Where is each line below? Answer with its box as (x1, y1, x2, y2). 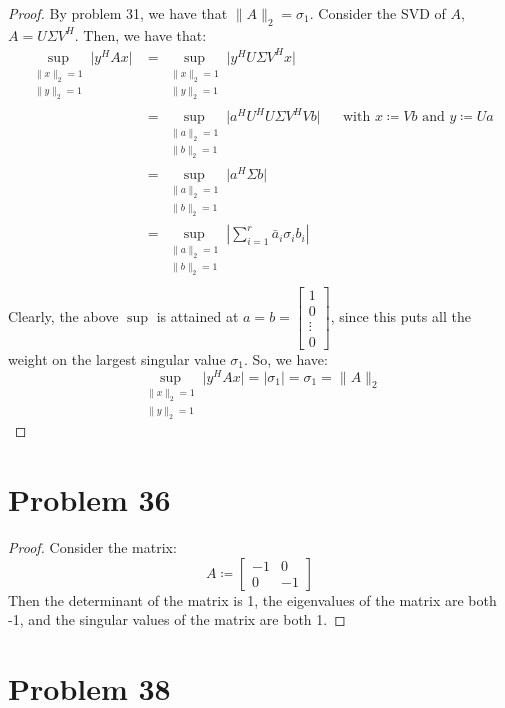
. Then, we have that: (74, 24, 207, 45)
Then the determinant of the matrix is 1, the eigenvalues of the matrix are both (8, 589, 497, 610)
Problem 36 (8, 479, 171, 520)
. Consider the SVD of (309, 3, 446, 23)
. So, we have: (243, 349, 328, 369)
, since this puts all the (330, 305, 471, 326)
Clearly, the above (8, 305, 119, 326)
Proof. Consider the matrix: (8, 536, 177, 557)
